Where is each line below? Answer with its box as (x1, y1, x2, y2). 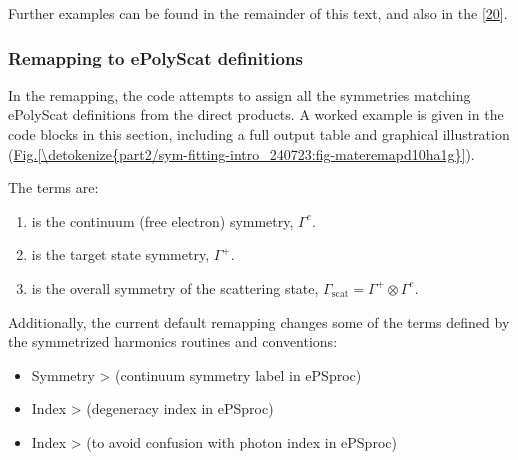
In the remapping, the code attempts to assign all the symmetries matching (8, 84, 471, 105)
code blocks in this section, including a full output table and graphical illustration (8, 124, 510, 144)
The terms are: (8, 177, 99, 198)
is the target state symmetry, (31, 244, 210, 265)
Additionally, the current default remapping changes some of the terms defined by (8, 311, 510, 332)
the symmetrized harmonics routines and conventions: (8, 331, 338, 352)
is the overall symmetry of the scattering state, (31, 277, 319, 298)
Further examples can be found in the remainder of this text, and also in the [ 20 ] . (8, 3, 508, 23)
